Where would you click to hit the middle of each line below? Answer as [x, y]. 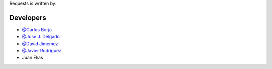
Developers [28, 18]
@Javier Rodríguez [42, 51]
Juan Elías [32, 58]
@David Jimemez [40, 44]
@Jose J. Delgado [41, 37]
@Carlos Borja [37, 29]
